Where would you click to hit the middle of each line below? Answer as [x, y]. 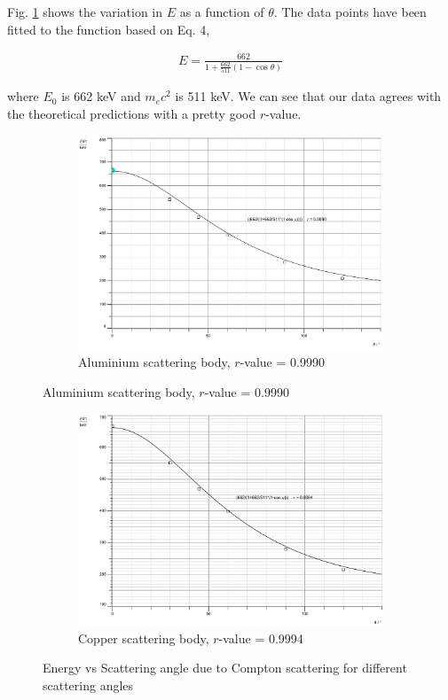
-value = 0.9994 [261, 638]
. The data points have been [350, 12]
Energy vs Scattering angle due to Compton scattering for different [225, 668]
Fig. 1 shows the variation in [85, 12]
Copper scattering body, [144, 638]
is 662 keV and [101, 96]
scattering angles [88, 684]
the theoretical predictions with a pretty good [132, 113]
